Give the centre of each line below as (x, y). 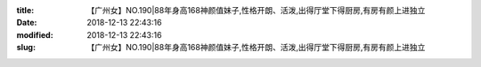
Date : (27, 23)
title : (25, 10)
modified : (35, 34)
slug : (26, 48)
